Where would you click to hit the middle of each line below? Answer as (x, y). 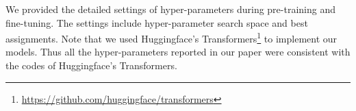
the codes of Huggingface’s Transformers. (91, 65)
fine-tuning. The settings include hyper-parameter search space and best (157, 22)
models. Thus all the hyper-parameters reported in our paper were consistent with (178, 52)
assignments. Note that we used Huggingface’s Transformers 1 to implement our (171, 37)
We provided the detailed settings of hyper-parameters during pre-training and (171, 9)
